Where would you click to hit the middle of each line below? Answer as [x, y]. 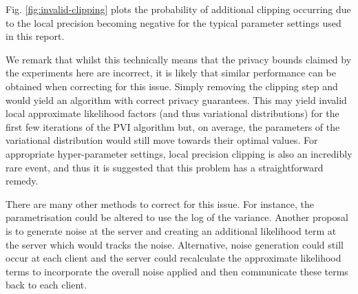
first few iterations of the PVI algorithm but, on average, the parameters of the [173, 126]
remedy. [22, 181]
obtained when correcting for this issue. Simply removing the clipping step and [172, 86]
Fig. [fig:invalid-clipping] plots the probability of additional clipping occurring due [178, 9]
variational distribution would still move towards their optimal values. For [162, 140]
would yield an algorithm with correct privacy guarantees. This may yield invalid [176, 99]
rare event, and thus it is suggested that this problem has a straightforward [165, 167]
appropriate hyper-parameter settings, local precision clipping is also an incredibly [179, 153]
